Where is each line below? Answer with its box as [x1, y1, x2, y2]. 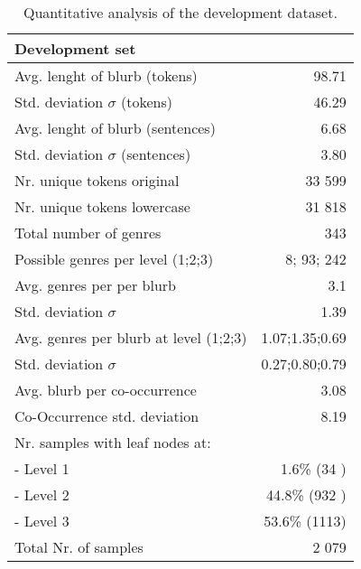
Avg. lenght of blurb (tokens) [14, 65, 198, 86]
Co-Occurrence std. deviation [14, 406, 199, 426]
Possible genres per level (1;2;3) [14, 248, 214, 269]
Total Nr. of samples [14, 536, 143, 557]
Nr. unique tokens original [14, 170, 180, 191]
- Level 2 [14, 484, 69, 505]
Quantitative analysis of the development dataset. [23, 2, 338, 23]
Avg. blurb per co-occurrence [14, 379, 197, 400]
